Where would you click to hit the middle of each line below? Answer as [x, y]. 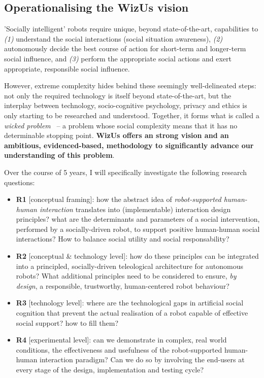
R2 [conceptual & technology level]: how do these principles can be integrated [137, 256]
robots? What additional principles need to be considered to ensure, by [126, 276]
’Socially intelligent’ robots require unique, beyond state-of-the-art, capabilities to [131, 29]
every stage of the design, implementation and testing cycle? [110, 370]
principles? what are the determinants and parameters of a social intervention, [138, 219]
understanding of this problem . [59, 155]
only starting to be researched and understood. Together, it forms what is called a [132, 115]
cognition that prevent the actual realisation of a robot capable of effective [132, 313]
